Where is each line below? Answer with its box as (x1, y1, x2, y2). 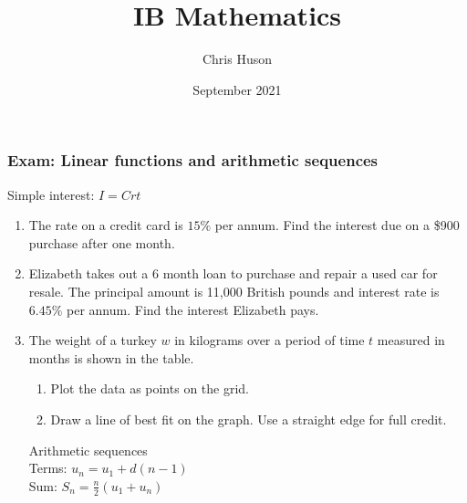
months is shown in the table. (28, 348, 194, 367)
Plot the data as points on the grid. (50, 379, 249, 398)
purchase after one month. (28, 233, 175, 252)
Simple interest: (7, 184, 95, 204)
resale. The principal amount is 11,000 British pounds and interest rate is (28, 281, 440, 300)
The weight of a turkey (28, 330, 157, 350)
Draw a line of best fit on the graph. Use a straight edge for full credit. (50, 409, 447, 428)
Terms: (28, 458, 67, 477)
